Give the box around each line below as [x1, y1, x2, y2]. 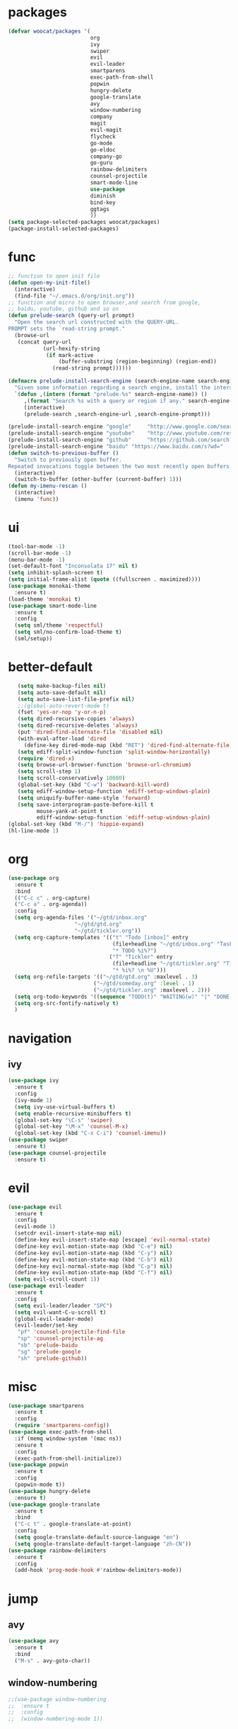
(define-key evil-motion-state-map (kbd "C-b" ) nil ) [14, 1256, 173, 1263]
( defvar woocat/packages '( [8, 28, 91, 35]
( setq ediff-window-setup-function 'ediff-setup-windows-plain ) [17, 788, 211, 795]
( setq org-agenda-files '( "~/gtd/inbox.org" [14, 914, 148, 922]
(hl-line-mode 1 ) [8, 827, 59, 834]
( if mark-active [45, 351, 94, 358]
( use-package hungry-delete [8, 1487, 91, 1495]
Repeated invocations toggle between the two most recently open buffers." [8, 463, 236, 470]
